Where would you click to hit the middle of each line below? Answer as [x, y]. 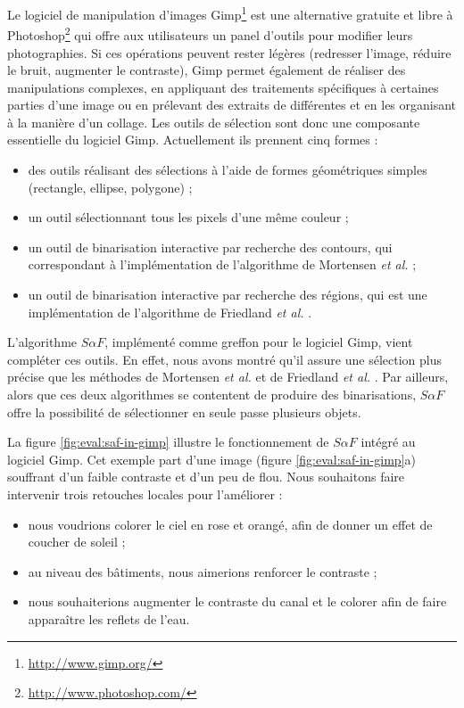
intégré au [388, 442]
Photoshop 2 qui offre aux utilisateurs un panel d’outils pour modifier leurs [210, 33]
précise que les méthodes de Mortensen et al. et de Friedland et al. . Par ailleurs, [228, 377]
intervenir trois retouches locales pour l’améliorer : [145, 494]
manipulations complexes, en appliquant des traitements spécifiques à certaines [223, 87]
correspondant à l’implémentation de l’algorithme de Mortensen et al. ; [222, 264]
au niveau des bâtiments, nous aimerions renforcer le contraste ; [203, 571]
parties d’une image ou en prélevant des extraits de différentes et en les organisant [232, 105]
